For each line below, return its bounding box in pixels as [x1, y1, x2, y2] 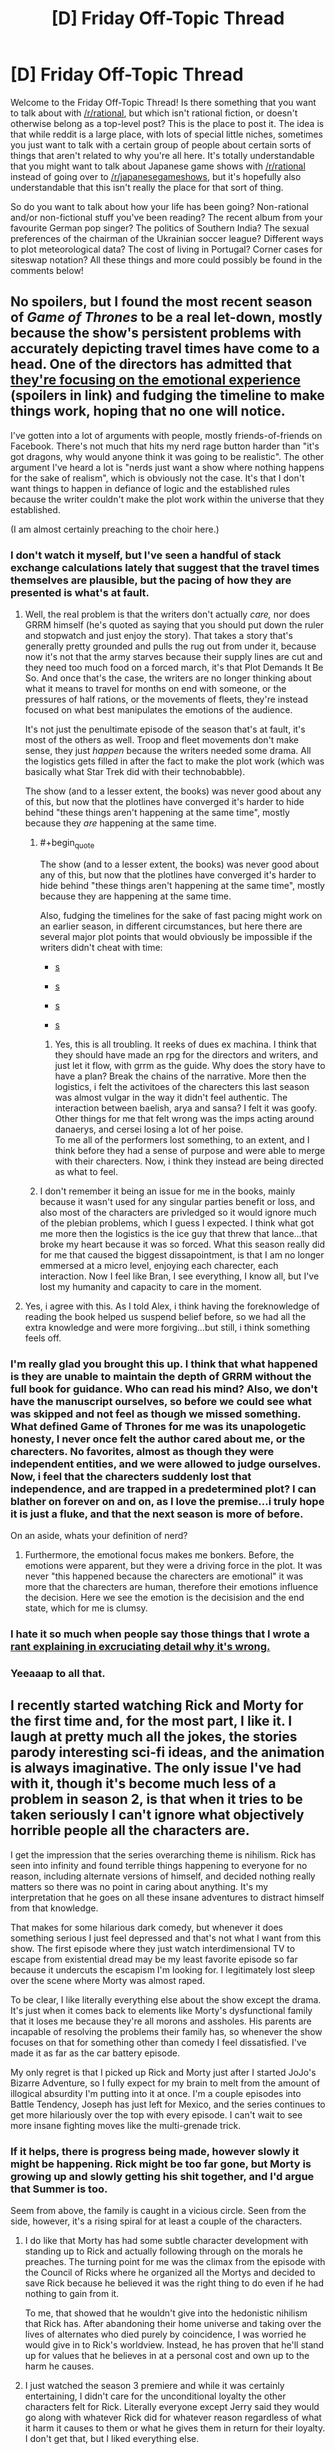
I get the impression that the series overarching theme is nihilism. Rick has [10, 1848, 317, 1861]
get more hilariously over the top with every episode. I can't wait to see [10, 2108, 303, 2121]
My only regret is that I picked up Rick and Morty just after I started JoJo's [10, 2066, 317, 2078]
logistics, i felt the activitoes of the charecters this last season [54, 1080, 310, 1092]
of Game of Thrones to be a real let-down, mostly [10, 309, 323, 326]
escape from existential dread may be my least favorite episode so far [10, 1953, 298, 1965]
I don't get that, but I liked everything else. [24, 2433, 200, 2445]
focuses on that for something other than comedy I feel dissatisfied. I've [10, 2036, 307, 2048]
